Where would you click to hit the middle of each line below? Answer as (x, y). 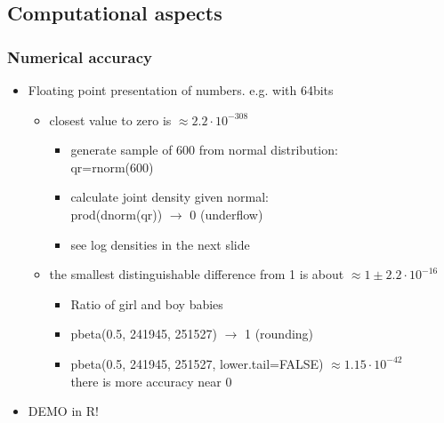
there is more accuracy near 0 (151, 381)
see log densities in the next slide (160, 244)
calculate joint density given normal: (170, 197)
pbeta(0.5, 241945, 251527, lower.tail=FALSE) (197, 363)
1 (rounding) (279, 334)
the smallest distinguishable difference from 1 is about (197, 274)
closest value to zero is (110, 120)
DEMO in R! (63, 411)
